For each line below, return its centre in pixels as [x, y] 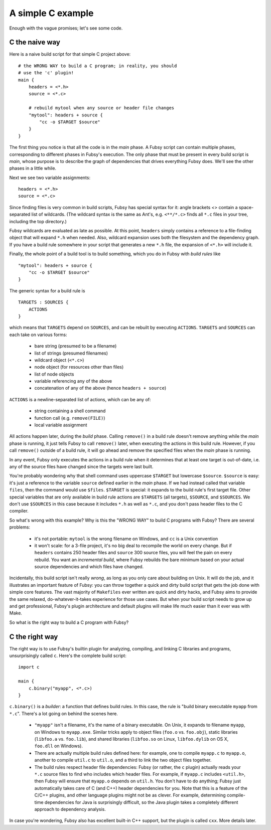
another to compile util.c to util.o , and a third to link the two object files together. [123, 760]
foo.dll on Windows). [58, 746]
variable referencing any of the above [73, 381]
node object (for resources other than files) [79, 367]
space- [246, 207]
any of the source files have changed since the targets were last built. [81, 466]
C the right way [34, 637]
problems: [20, 527]
